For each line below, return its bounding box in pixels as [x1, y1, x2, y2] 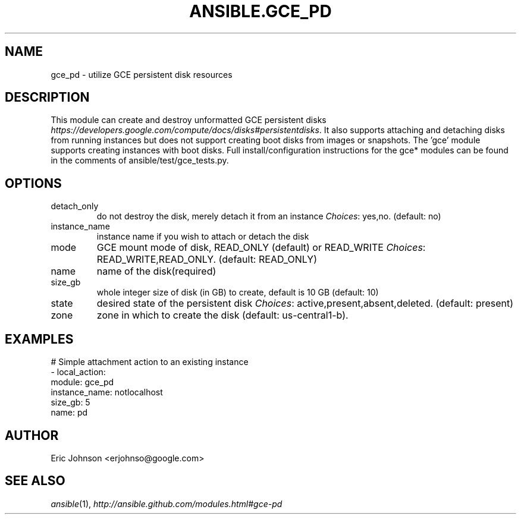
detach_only [51, 201, 99, 212]
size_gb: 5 [51, 397, 90, 408]
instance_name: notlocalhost [51, 387, 163, 398]
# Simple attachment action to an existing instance [51, 357, 249, 367]
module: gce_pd [51, 377, 114, 388]
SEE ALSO [5, 473, 65, 489]
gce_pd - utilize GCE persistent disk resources [51, 69, 233, 80]
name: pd [51, 407, 88, 418]
